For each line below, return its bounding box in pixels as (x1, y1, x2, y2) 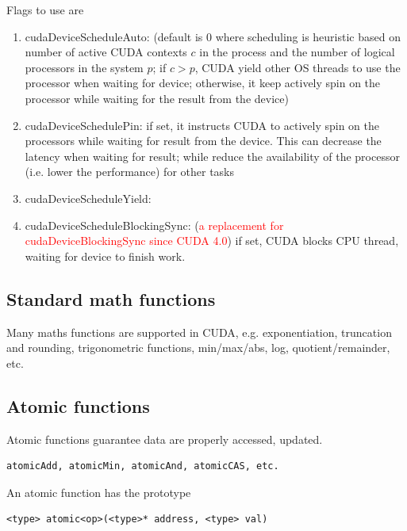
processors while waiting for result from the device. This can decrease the (25, 132, 382, 149)
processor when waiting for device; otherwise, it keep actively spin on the (25, 74, 381, 91)
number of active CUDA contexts (25, 44, 187, 60)
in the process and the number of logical (199, 44, 395, 60)
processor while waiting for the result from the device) (25, 90, 289, 106)
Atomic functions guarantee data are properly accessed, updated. (6, 430, 323, 447)
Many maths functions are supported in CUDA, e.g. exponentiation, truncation (6, 323, 392, 340)
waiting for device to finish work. (25, 247, 186, 264)
